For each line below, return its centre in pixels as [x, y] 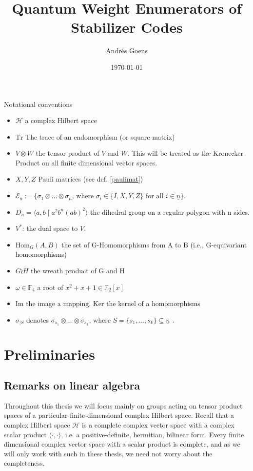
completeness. [24, 463]
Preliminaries [49, 354]
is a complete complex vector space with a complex [158, 425]
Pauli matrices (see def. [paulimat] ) [91, 179]
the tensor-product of [68, 153]
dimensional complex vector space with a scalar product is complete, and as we [122, 444]
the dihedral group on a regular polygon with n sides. [170, 212]
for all [155, 196]
